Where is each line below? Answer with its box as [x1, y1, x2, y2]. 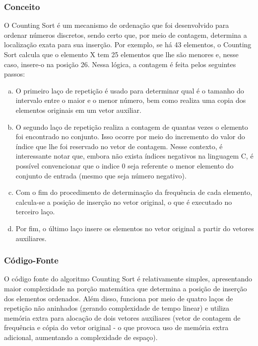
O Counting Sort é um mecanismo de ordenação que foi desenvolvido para [4, 20, 229, 30]
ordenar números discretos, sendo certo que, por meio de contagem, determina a [4, 29, 247, 40]
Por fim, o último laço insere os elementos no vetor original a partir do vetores [15, 223, 254, 233]
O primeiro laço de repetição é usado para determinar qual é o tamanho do [15, 85, 244, 95]
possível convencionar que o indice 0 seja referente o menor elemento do [15, 160, 234, 171]
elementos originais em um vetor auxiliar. [15, 104, 141, 115]
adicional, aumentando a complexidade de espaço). [4, 332, 158, 342]
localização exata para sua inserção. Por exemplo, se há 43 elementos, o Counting [4, 39, 252, 50]
